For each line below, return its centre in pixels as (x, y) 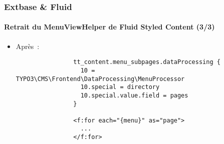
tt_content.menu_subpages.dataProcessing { (147, 62)
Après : (28, 46)
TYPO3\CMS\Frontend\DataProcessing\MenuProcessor (100, 79)
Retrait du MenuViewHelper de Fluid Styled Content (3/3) (109, 27)
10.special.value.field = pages (134, 95)
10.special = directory (120, 87)
